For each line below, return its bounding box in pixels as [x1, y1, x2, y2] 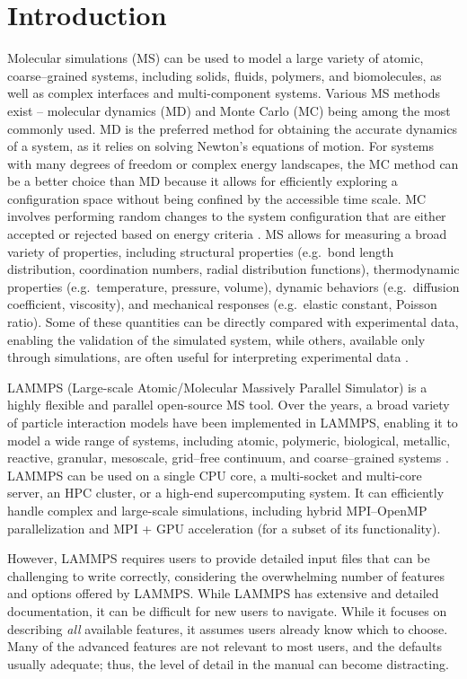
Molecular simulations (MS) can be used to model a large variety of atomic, [7, 48, 424, 67]
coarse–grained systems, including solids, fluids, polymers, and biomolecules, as [7, 66, 442, 84]
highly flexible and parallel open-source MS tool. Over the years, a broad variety [7, 395, 450, 414]
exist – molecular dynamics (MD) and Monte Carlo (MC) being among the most [7, 101, 451, 119]
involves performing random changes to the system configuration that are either [7, 207, 446, 225]
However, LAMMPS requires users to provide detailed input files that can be [7, 549, 430, 568]
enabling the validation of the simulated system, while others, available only [7, 330, 426, 348]
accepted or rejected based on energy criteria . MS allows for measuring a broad [7, 225, 447, 243]
